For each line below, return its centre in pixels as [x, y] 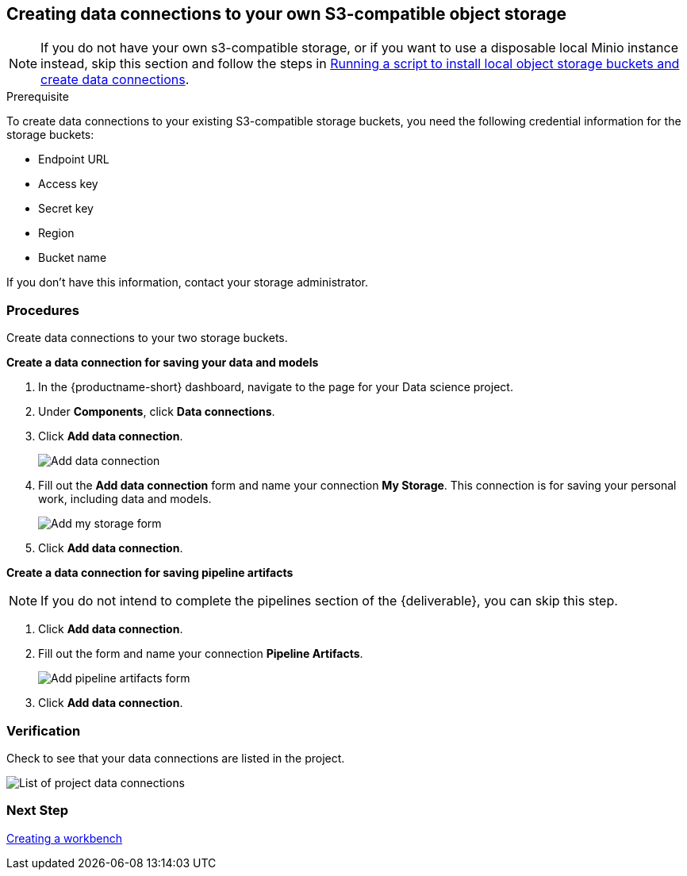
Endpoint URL [74, 159]
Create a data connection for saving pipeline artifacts [150, 573]
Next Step [38, 811]
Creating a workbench [65, 838]
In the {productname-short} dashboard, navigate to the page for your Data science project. [276, 387]
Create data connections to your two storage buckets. [147, 338]
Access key [68, 184]
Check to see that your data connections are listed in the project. [176, 758]
